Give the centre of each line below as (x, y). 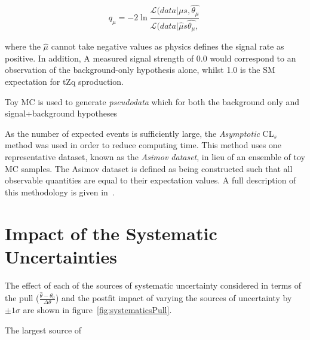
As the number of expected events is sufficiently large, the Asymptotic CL (139, 133)
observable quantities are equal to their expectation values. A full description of (151, 180)
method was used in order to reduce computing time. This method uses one (143, 145)
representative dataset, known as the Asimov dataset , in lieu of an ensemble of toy (155, 156)
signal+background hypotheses (61, 113)
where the (23, 46)
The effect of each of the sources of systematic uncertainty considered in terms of (153, 285)
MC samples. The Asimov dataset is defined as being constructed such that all (149, 168)
